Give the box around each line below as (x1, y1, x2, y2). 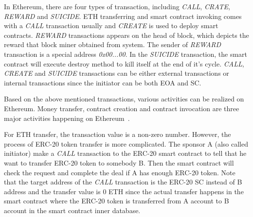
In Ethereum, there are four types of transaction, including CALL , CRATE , (4, 1, 230, 11)
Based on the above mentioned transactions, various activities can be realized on (4, 94, 244, 104)
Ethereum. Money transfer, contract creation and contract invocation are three (4, 103, 239, 113)
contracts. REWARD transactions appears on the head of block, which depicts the (4, 30, 249, 40)
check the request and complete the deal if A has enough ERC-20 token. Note (4, 167, 235, 177)
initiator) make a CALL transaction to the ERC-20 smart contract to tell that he (4, 148, 247, 158)
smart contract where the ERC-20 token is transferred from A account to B (4, 196, 229, 206)
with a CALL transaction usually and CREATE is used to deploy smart (4, 20, 218, 31)
